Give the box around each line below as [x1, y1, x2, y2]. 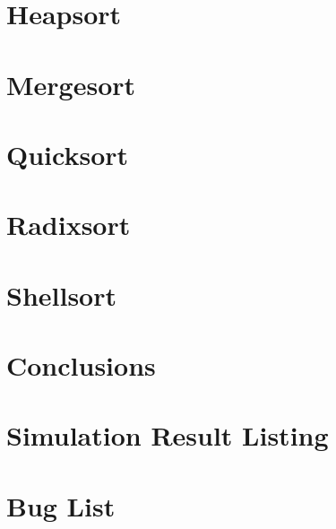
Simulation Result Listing [6, 417, 329, 454]
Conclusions [6, 347, 156, 384]
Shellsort [6, 276, 117, 313]
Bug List [6, 487, 116, 524]
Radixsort [6, 206, 131, 243]
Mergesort [6, 65, 136, 102]
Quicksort [6, 135, 129, 172]
